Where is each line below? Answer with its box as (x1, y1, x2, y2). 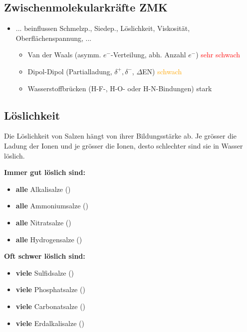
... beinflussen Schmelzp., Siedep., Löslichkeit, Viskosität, (15, 23, 190, 33)
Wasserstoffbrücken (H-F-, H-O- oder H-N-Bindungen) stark (27, 83, 212, 93)
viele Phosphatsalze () (15, 284, 85, 295)
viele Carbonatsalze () (15, 301, 86, 311)
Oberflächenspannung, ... (15, 32, 92, 43)
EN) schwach (142, 66, 182, 76)
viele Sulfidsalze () (15, 267, 74, 278)
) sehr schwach (196, 49, 241, 60)
